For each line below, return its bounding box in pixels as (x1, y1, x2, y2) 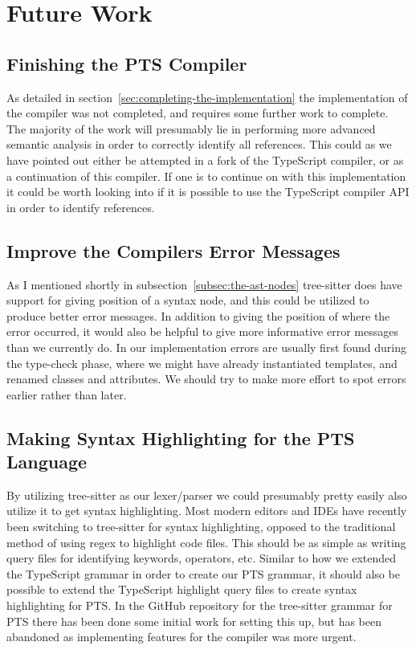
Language (6, 449, 88, 474)
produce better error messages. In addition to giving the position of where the (6, 307, 390, 324)
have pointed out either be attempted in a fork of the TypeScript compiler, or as (6, 151, 404, 168)
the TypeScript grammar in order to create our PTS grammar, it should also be (6, 565, 400, 582)
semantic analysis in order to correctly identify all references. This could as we (6, 136, 392, 153)
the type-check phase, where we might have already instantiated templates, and (6, 354, 398, 371)
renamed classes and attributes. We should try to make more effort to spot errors (6, 370, 406, 387)
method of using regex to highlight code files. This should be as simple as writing (6, 533, 406, 550)
